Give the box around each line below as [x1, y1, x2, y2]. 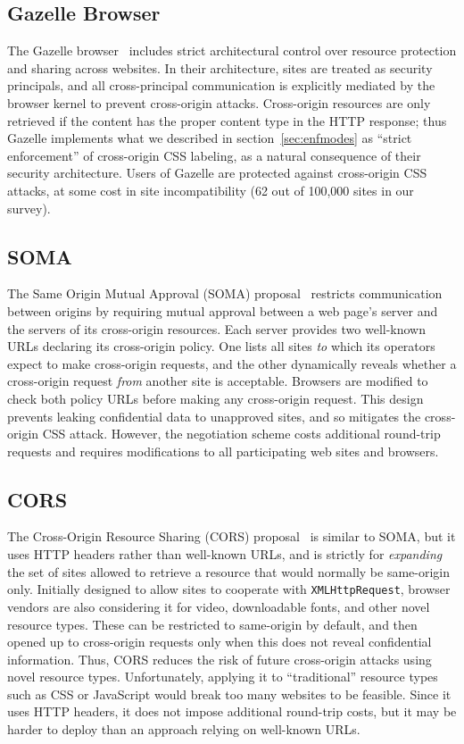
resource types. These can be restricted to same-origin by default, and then [7, 614, 418, 633]
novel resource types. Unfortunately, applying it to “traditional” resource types [7, 667, 438, 686]
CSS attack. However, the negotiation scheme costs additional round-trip [42, 424, 441, 443]
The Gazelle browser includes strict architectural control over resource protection [7, 41, 457, 60]
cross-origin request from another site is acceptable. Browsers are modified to [7, 372, 428, 390]
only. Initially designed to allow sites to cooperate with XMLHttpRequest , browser [7, 580, 451, 598]
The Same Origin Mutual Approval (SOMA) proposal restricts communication [7, 284, 443, 303]
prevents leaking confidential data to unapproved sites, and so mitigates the [7, 406, 421, 425]
